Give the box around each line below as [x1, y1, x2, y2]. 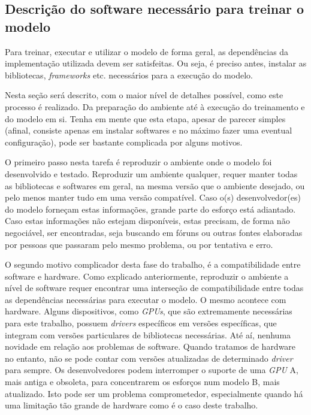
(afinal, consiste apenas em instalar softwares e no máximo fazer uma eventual [5, 124, 292, 137]
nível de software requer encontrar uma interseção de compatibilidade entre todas [5, 281, 304, 294]
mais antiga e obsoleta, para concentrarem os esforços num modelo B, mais [5, 375, 280, 388]
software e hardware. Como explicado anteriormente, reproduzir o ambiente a [5, 269, 289, 282]
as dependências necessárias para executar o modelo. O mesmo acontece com [5, 293, 286, 305]
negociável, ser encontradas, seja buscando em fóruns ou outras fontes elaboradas [5, 226, 303, 238]
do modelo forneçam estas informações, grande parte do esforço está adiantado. [5, 202, 296, 215]
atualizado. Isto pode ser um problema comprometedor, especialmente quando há [5, 387, 303, 399]
